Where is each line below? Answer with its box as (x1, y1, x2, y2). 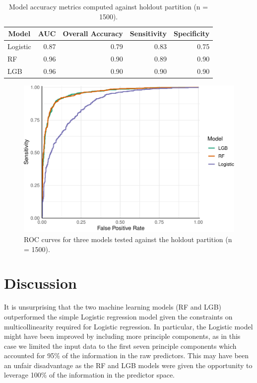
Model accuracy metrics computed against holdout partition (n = (8, 1, 208, 11)
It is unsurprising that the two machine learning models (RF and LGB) (4, 302, 222, 312)
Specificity (173, 28, 210, 39)
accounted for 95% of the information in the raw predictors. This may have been (4, 350, 249, 361)
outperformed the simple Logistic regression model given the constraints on (4, 311, 233, 321)
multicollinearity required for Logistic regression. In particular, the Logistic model (4, 321, 253, 331)
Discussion (4, 273, 77, 293)
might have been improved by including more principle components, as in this (4, 331, 241, 341)
